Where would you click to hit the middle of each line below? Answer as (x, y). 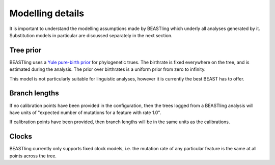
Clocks (21, 137)
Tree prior (25, 50)
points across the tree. (33, 156)
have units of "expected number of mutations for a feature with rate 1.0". (85, 113)
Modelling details (47, 13)
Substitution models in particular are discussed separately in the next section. (91, 35)
